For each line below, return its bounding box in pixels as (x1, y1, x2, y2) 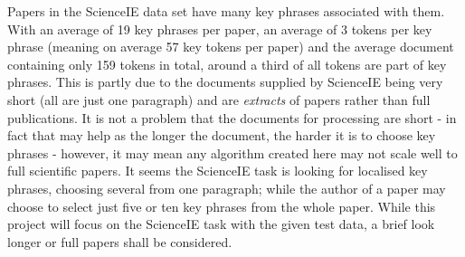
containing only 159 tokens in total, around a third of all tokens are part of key (7, 54, 447, 73)
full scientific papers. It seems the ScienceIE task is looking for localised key (7, 161, 428, 180)
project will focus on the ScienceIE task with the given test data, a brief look (7, 214, 435, 233)
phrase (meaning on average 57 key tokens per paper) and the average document (7, 37, 454, 56)
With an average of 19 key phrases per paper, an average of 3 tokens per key (7, 19, 432, 38)
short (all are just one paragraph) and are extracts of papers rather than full (7, 90, 431, 109)
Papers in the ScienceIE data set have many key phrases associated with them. (7, 2, 445, 20)
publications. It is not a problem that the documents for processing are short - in (7, 108, 457, 127)
